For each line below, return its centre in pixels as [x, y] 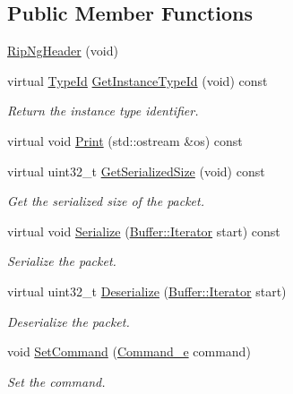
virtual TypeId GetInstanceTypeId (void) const [138, 80]
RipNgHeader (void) [63, 51]
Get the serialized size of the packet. [106, 201]
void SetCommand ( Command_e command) [129, 351]
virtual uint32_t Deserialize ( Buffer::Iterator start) [147, 291]
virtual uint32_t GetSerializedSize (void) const [136, 171]
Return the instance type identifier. [103, 111]
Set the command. [56, 381]
